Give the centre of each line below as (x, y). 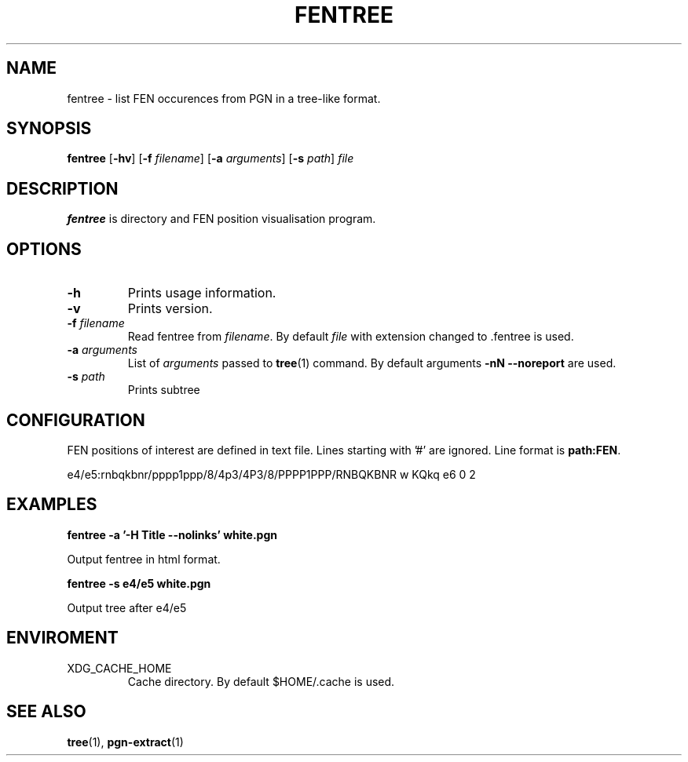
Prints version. (170, 309)
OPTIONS (44, 249)
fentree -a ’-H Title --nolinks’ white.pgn (172, 534)
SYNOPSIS (49, 129)
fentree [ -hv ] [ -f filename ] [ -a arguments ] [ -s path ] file (210, 159)
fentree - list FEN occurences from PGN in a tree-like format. (224, 98)
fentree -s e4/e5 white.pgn (139, 583)
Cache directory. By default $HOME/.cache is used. (261, 681)
